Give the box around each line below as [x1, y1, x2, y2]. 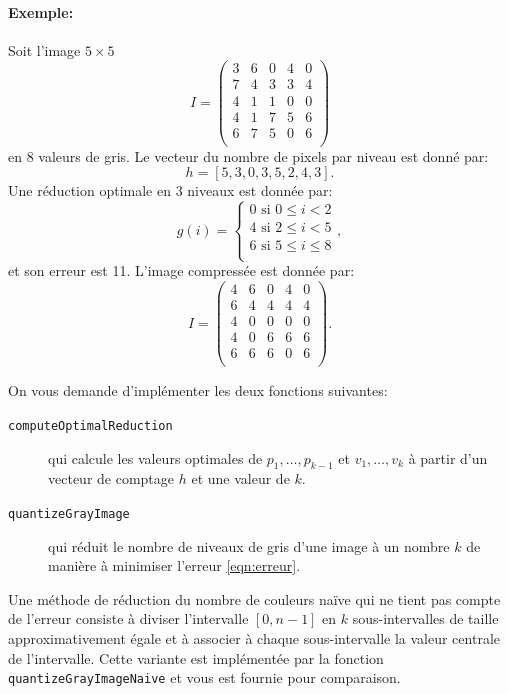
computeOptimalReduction [8, 418, 173, 433]
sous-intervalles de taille [352, 608, 499, 629]
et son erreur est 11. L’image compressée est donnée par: [8, 260, 355, 281]
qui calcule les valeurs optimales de [48, 447, 263, 468]
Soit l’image [8, 39, 81, 60]
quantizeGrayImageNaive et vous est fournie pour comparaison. [8, 667, 401, 688]
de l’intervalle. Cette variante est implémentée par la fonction [8, 647, 384, 668]
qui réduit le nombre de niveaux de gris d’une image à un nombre [48, 535, 450, 556]
